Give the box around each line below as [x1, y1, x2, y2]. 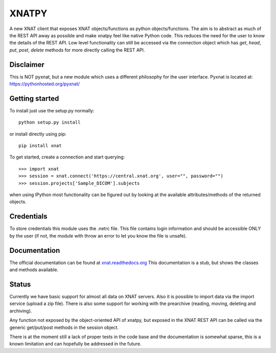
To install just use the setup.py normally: [9, 107, 95, 113]
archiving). [9, 308, 32, 314]
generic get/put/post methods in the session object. [9, 324, 119, 331]
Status [9, 280, 31, 289]
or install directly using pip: [9, 131, 66, 137]
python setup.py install [18, 120, 81, 125]
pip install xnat [18, 143, 62, 149]
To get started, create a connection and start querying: [9, 154, 125, 160]
